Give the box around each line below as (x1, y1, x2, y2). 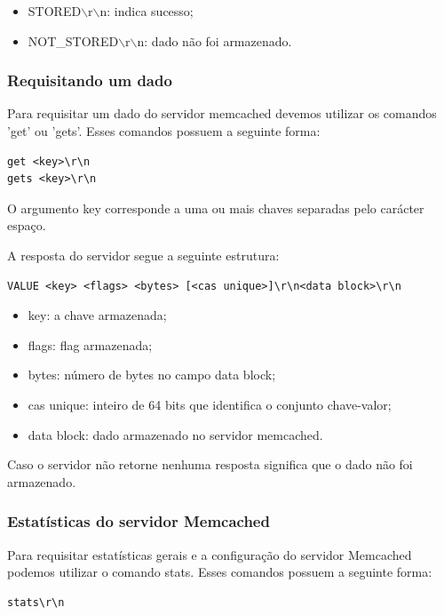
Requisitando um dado (7, 69, 172, 92)
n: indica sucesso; (99, 2, 194, 20)
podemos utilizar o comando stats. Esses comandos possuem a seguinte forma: (7, 563, 432, 581)
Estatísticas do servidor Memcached (7, 510, 270, 532)
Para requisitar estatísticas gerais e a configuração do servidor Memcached (7, 545, 412, 563)
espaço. (7, 216, 46, 235)
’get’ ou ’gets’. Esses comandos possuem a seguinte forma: (7, 122, 321, 140)
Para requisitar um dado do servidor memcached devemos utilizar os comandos (7, 104, 437, 123)
